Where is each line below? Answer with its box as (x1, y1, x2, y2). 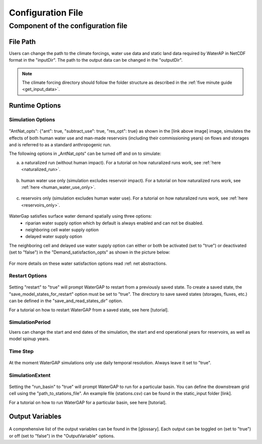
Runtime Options (9, 102, 61, 110)
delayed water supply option (25, 234, 82, 239)
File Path (9, 37, 36, 46)
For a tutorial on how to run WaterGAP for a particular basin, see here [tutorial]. (9, 399, 167, 405)
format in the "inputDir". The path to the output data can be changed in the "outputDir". (9, 57, 183, 63)
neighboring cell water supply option (25, 226, 99, 233)
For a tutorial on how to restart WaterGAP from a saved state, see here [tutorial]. (9, 307, 169, 313)
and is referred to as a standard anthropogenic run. (9, 142, 112, 148)
